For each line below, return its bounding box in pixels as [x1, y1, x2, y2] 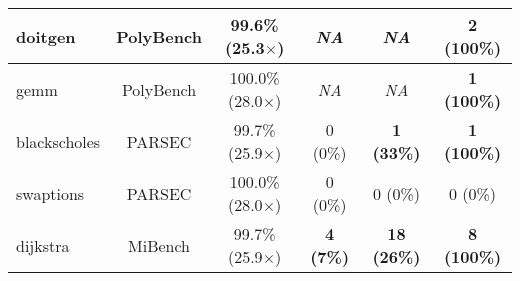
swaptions [16, 181, 85, 205]
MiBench [128, 233, 191, 257]
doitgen [16, 24, 76, 48]
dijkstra [16, 233, 70, 257]
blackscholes [16, 129, 101, 153]
